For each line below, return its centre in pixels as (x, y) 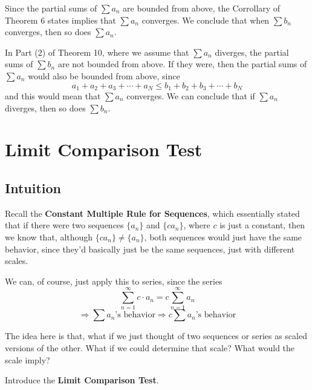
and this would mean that (53, 96)
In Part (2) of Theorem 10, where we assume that (97, 52)
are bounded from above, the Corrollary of (202, 8)
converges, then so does (48, 32)
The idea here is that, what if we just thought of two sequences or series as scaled (156, 336)
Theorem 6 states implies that (60, 20)
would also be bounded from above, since (104, 75)
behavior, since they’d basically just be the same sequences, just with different (150, 249)
